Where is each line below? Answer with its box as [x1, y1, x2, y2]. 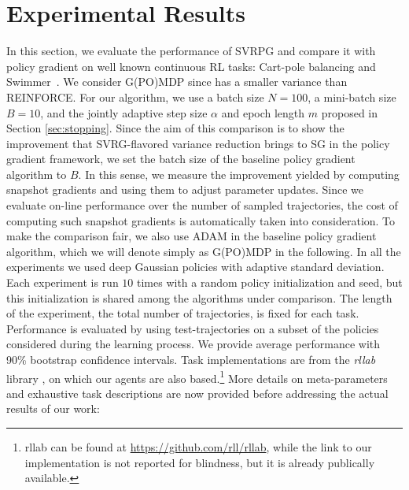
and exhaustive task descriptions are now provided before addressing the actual [6, 384, 389, 401]
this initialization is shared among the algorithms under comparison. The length [6, 289, 392, 306]
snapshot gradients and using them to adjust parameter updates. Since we [6, 181, 364, 198]
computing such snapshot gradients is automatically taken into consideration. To [6, 212, 396, 228]
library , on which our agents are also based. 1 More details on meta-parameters [6, 367, 388, 386]
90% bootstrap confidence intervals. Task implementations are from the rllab [6, 351, 376, 367]
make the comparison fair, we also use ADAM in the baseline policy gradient [6, 228, 377, 244]
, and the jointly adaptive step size [40, 104, 208, 121]
